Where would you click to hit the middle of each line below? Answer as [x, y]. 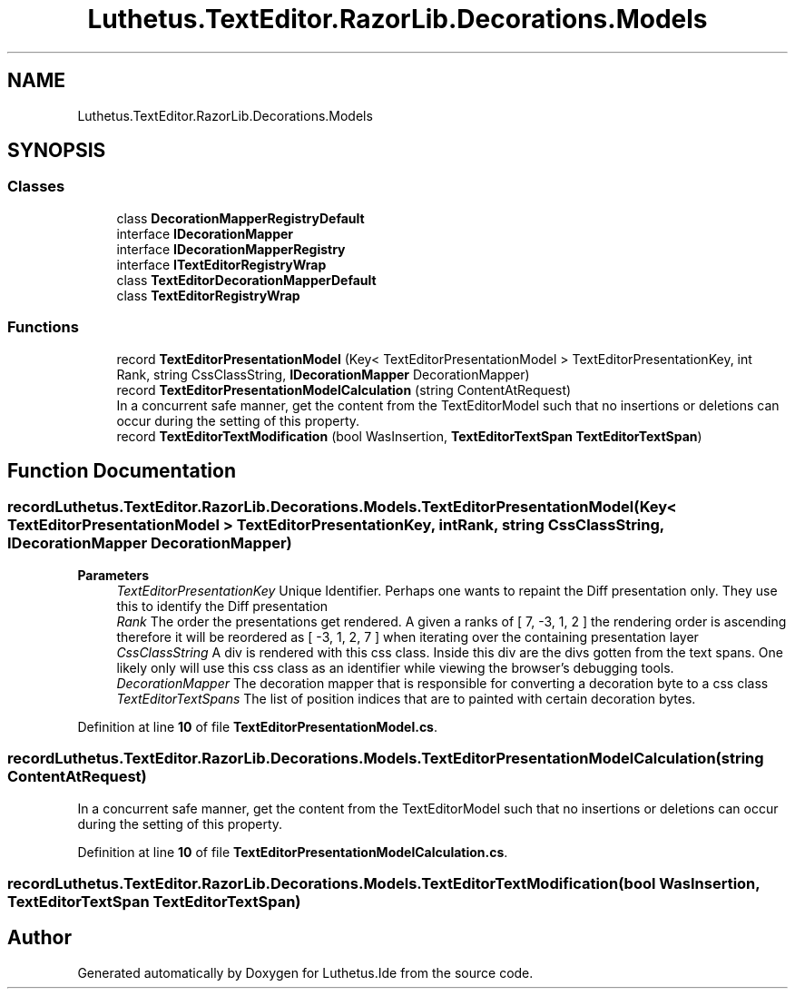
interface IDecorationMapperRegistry [231, 249]
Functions [43, 327]
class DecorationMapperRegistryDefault [240, 218]
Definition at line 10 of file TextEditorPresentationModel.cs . [258, 726]
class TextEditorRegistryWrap [208, 295]
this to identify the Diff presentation [222, 606]
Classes [36, 187]
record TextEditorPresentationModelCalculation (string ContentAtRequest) [344, 390]
